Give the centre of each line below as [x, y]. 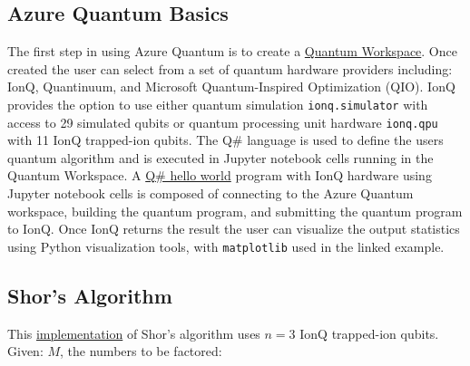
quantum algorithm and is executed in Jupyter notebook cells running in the [220, 157]
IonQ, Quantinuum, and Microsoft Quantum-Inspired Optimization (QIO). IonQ [231, 87]
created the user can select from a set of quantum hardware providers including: [230, 68]
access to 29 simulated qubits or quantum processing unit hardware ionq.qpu [223, 122]
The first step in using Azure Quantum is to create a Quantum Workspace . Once [232, 51]
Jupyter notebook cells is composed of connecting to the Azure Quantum [211, 193]
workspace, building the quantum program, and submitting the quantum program [235, 211]
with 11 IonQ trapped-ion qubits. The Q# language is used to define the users [225, 140]
